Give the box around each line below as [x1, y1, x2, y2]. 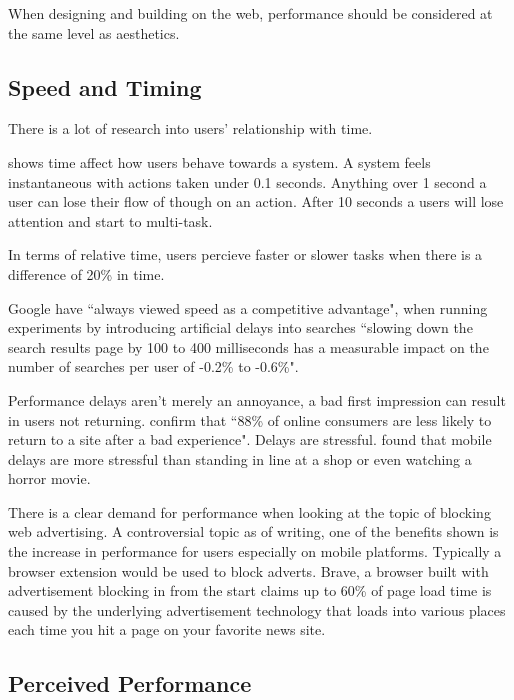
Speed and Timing [8, 71, 202, 102]
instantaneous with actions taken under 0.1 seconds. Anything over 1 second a [8, 171, 487, 192]
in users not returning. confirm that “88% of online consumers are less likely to [8, 409, 492, 430]
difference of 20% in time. [8, 263, 165, 284]
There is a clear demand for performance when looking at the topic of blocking [8, 501, 491, 522]
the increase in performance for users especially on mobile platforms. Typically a [8, 541, 502, 562]
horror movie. [8, 468, 91, 489]
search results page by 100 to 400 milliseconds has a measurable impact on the [8, 336, 489, 357]
